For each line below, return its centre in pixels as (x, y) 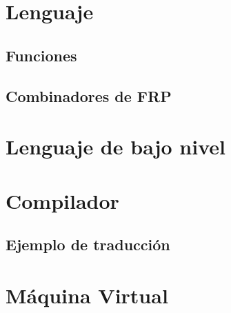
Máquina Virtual (87, 295)
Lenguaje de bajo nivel (115, 147)
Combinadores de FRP (89, 95)
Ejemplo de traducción (88, 244)
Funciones (41, 55)
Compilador (62, 200)
